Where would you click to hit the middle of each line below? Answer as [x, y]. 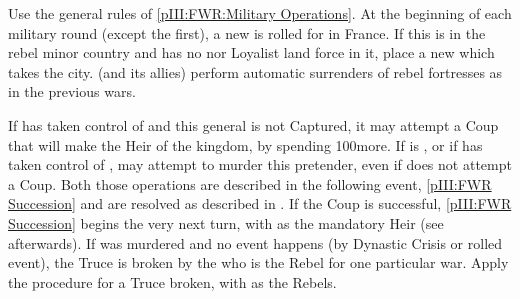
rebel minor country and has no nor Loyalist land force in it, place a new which [251, 52]
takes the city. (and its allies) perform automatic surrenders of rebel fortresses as [255, 71]
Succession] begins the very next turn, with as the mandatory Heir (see [226, 222]
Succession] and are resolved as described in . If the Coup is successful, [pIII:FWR [260, 203]
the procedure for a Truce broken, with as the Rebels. [172, 281]
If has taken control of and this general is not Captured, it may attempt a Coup [253, 124]
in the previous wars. [72, 91]
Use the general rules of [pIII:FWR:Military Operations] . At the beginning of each [260, 13]
